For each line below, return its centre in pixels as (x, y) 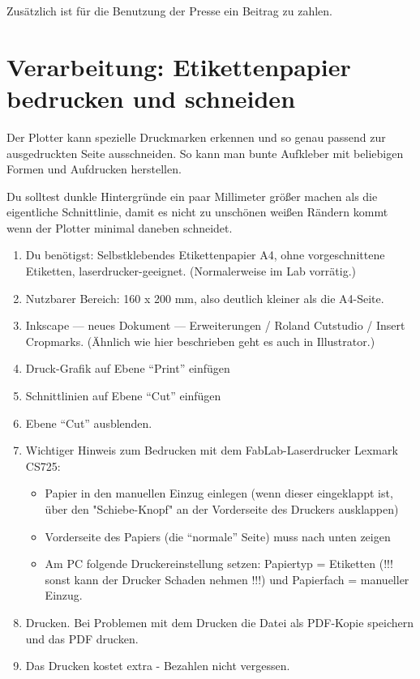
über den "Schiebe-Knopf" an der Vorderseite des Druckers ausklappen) (222, 509)
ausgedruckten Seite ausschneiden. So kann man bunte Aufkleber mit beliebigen (205, 153)
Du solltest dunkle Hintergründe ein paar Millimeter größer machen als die (192, 196)
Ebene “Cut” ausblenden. (89, 423)
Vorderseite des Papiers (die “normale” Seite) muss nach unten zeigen (218, 536)
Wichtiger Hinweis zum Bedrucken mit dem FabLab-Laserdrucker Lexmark (212, 450)
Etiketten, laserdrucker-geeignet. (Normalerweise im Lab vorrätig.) (191, 271)
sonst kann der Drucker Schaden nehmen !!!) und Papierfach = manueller (227, 579)
